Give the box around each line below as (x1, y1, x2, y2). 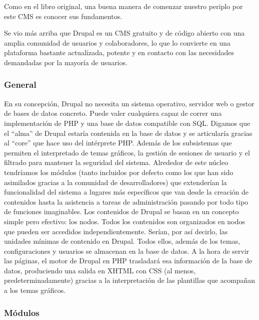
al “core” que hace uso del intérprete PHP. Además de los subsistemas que (4, 137, 232, 148)
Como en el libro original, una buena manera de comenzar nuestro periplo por (4, 1, 243, 11)
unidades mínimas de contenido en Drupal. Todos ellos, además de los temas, (4, 236, 240, 246)
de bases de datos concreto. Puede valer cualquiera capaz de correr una (4, 108, 222, 118)
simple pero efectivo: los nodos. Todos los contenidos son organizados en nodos (4, 216, 245, 226)
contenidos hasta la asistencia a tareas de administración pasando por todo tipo (4, 196, 248, 207)
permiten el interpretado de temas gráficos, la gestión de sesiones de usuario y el (4, 147, 250, 157)
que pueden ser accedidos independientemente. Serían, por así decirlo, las (4, 226, 228, 236)
